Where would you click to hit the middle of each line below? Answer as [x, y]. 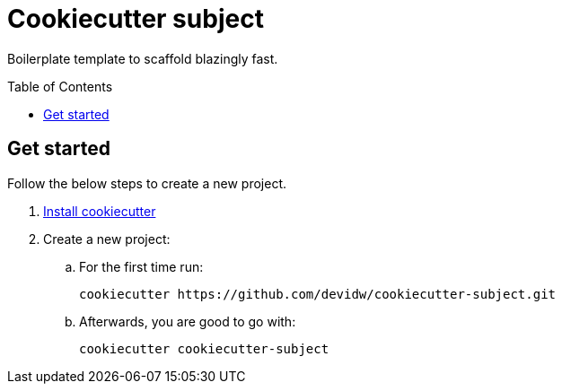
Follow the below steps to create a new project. [147, 183]
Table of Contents [60, 86]
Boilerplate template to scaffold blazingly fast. [143, 58]
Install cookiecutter [100, 211]
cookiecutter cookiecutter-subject [204, 348]
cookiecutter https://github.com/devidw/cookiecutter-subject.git [318, 294]
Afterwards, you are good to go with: [188, 321]
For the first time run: [141, 266]
